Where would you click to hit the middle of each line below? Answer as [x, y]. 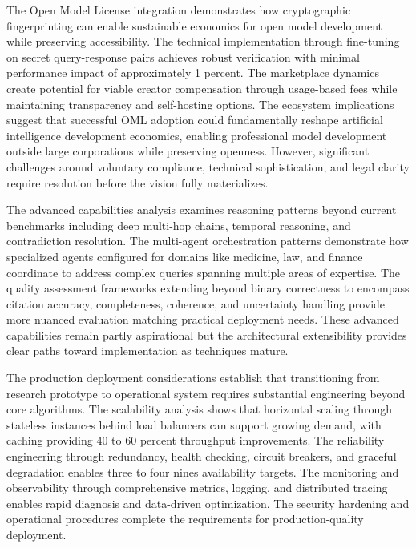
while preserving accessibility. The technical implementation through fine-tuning [203, 41]
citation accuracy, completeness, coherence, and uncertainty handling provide [196, 303]
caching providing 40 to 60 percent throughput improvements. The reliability [196, 440]
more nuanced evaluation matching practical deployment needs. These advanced [203, 319]
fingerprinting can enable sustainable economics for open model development [194, 25]
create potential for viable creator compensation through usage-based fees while [202, 88]
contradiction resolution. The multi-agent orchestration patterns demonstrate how [208, 241]
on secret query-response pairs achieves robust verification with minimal [183, 56]
